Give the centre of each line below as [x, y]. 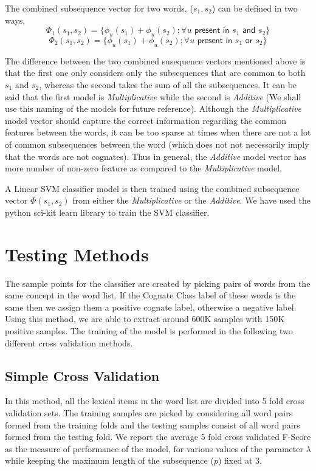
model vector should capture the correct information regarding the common [146, 120]
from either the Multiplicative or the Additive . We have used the [191, 200]
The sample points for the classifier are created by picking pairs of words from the [158, 283]
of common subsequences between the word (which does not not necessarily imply [157, 144]
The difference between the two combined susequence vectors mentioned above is [155, 60]
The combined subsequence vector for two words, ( [99, 8]
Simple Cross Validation [82, 375]
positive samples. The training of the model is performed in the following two [149, 331]
